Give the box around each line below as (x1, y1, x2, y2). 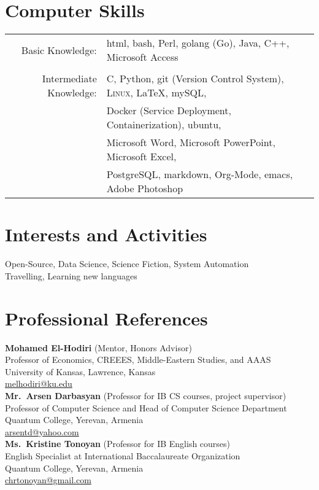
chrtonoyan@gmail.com (5, 473, 91, 486)
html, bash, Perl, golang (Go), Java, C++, (106, 36, 290, 50)
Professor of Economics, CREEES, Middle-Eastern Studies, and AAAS (5, 353, 271, 366)
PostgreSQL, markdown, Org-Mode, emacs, (106, 167, 293, 182)
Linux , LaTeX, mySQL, (106, 85, 207, 100)
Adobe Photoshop (106, 181, 183, 196)
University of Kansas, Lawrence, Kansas (5, 365, 156, 378)
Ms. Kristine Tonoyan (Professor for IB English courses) (5, 437, 231, 450)
